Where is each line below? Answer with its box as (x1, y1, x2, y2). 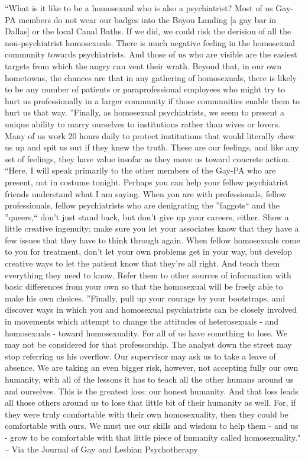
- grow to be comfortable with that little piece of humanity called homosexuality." (5, 431, 301, 443)
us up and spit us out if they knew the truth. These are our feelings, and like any (5, 141, 299, 153)
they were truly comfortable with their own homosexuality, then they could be (5, 407, 288, 420)
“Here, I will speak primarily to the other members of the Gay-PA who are (5, 164, 276, 176)
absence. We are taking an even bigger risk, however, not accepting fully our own (5, 361, 298, 374)
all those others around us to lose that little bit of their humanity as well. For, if (5, 396, 296, 409)
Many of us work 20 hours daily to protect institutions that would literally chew (5, 129, 296, 142)
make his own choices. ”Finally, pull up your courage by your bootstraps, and (5, 291, 285, 304)
